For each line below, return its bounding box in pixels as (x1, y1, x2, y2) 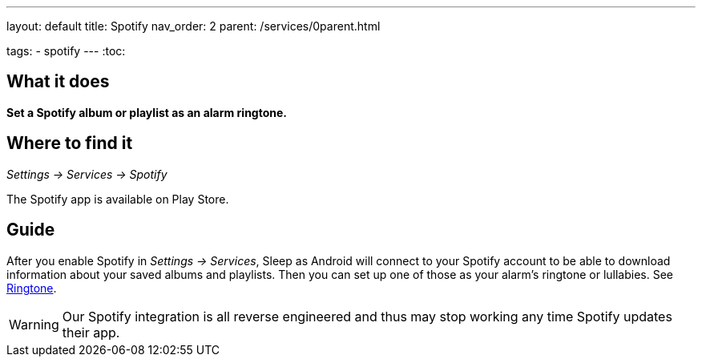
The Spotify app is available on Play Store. (6, 192, 229, 206)
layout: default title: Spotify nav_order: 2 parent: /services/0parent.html (6, 19, 381, 33)
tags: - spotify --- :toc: (6, 44, 126, 58)
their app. (62, 324, 120, 341)
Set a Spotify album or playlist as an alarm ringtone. (6, 105, 288, 119)
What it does (6, 71, 110, 92)
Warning (9, 316, 59, 333)
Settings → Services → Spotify (6, 167, 167, 181)
